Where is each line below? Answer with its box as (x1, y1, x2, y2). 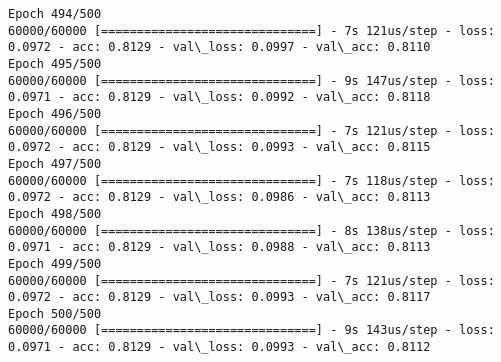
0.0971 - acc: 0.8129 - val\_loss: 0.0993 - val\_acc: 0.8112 (8, 340, 431, 355)
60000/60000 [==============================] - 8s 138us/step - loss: (8, 223, 495, 238)
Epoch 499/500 (8, 256, 102, 271)
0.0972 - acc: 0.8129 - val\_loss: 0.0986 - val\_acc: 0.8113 (8, 190, 431, 205)
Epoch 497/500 (8, 156, 102, 171)
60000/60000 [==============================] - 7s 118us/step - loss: (8, 173, 495, 188)
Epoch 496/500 (8, 106, 102, 121)
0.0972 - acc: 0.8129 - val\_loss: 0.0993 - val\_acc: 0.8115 (8, 140, 431, 155)
